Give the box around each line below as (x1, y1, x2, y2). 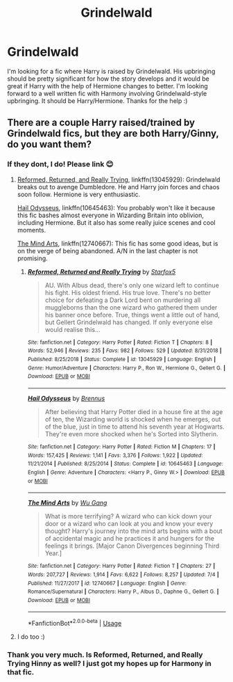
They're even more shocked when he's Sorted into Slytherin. (44, 429, 218, 438)
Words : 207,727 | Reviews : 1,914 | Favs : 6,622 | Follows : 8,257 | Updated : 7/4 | (27, 571, 220, 578)
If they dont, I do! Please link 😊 (7, 159, 114, 169)
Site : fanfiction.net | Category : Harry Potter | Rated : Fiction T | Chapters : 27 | (27, 562, 216, 570)
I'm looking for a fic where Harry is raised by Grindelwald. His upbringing (7, 67, 216, 75)
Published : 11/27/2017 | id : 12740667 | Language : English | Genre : (27, 580, 187, 587)
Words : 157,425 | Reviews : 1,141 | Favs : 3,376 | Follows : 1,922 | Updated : (27, 452, 203, 459)
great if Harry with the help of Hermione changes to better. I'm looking (7, 81, 208, 90)
